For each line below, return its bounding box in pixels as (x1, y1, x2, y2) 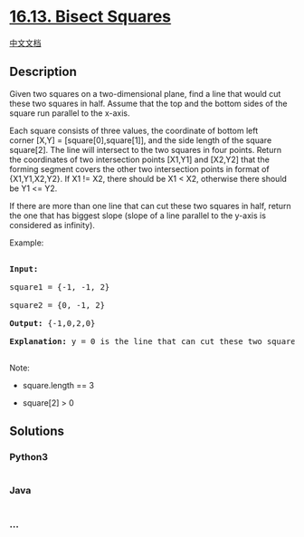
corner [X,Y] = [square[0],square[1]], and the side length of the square (9, 134, 272, 146)
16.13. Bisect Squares (9, 6, 172, 27)
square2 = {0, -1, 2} (9, 300, 106, 310)
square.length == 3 (22, 379, 95, 390)
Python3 (9, 451, 48, 464)
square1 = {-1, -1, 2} (9, 282, 110, 292)
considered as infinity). (9, 219, 95, 230)
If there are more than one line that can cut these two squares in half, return (9, 200, 291, 211)
